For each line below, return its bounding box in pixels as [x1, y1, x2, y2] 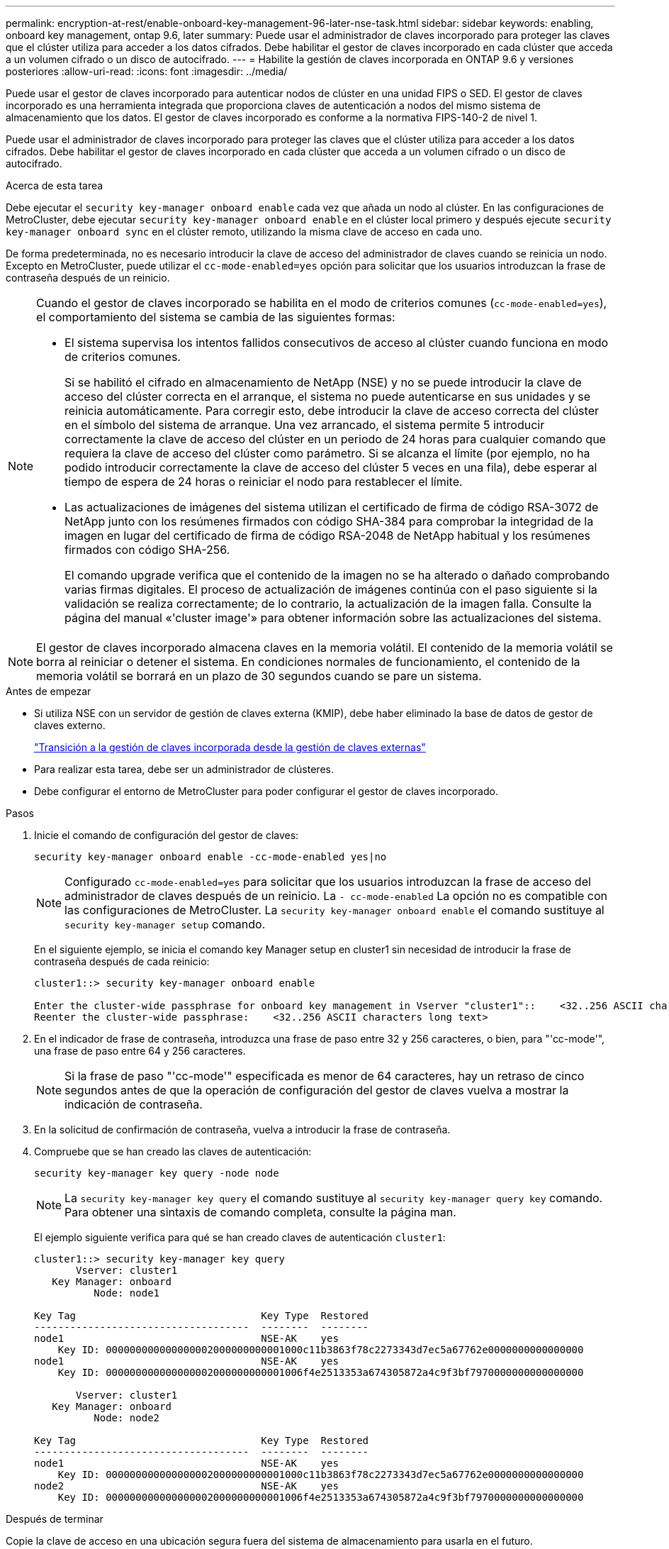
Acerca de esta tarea [6, 179, 103, 191]
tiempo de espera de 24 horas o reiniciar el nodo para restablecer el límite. [64, 474, 463, 489]
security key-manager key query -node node [34, 1167, 279, 1179]
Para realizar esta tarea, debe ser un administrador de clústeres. [34, 763, 334, 775]
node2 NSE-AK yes [34, 1480, 339, 1492]
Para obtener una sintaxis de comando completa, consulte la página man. [64, 1205, 456, 1219]
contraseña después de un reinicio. [6, 272, 170, 284]
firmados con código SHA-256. [64, 543, 230, 557]
